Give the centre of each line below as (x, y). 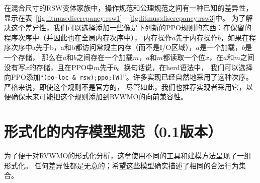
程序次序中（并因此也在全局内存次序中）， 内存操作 (88, 37)
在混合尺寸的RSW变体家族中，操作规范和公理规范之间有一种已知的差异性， (128, 8)
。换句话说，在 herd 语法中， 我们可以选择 (185, 67)
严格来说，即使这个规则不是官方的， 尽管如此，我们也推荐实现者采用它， (125, 86)
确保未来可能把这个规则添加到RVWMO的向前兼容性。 (99, 97)
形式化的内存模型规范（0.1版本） (113, 131)
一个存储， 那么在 (33, 57)
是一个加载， (221, 47)
